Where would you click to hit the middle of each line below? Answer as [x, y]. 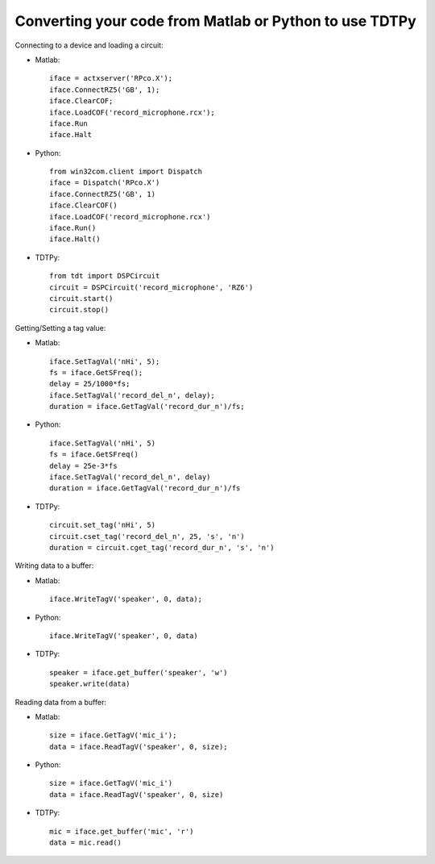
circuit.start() [81, 298]
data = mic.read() [86, 843]
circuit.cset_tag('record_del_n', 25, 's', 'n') [147, 536]
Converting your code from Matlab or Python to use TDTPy [215, 21]
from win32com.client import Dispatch [126, 172]
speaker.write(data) [90, 684]
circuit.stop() [79, 310]
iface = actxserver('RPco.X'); [111, 78]
